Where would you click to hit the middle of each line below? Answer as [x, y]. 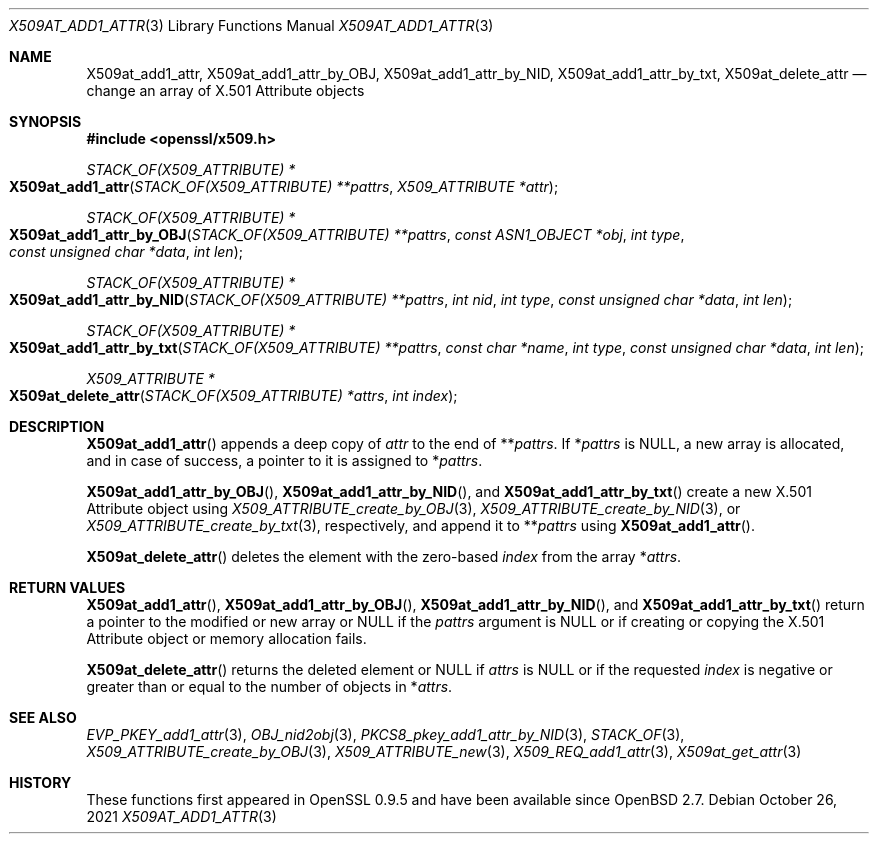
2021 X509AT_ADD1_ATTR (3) [181, 816]
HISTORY [40, 782]
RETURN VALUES [67, 587]
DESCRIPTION [57, 426]
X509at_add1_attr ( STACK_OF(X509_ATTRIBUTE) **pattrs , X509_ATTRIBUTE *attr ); [284, 186]
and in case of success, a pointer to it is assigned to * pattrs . [284, 460]
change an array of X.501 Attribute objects [225, 90]
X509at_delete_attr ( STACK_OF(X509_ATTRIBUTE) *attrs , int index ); [233, 395]
